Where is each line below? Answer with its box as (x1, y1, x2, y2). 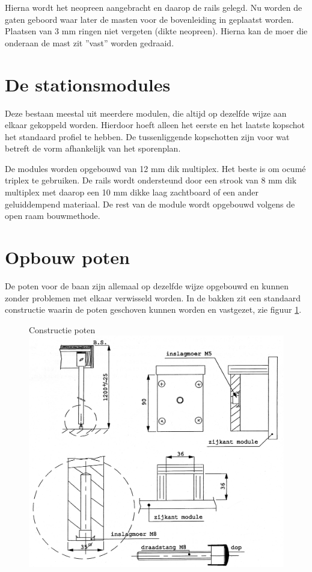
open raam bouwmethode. (5, 209, 100, 222)
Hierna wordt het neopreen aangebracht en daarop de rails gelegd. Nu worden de (5, 1, 302, 13)
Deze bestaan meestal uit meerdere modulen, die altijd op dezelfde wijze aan (5, 106, 287, 119)
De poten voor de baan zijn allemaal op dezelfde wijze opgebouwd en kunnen (5, 279, 289, 292)
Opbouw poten (5, 245, 130, 269)
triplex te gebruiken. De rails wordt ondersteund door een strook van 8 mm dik (5, 174, 297, 186)
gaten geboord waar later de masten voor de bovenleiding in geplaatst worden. (5, 13, 294, 25)
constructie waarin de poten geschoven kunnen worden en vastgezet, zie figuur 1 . (5, 303, 302, 316)
